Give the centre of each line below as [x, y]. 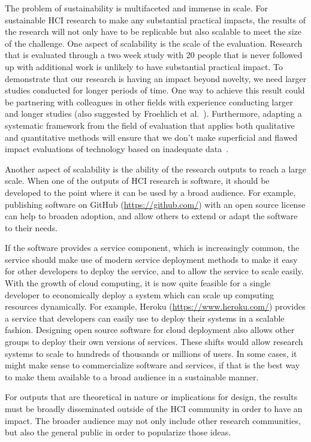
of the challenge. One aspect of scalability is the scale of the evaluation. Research [154, 43]
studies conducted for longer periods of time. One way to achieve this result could [155, 90]
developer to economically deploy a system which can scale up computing [140, 294]
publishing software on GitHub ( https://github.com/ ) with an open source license [155, 204]
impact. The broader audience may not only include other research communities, [153, 420]
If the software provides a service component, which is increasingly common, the [152, 248]
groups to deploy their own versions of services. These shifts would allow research [154, 342]
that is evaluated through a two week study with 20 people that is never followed [154, 55]
